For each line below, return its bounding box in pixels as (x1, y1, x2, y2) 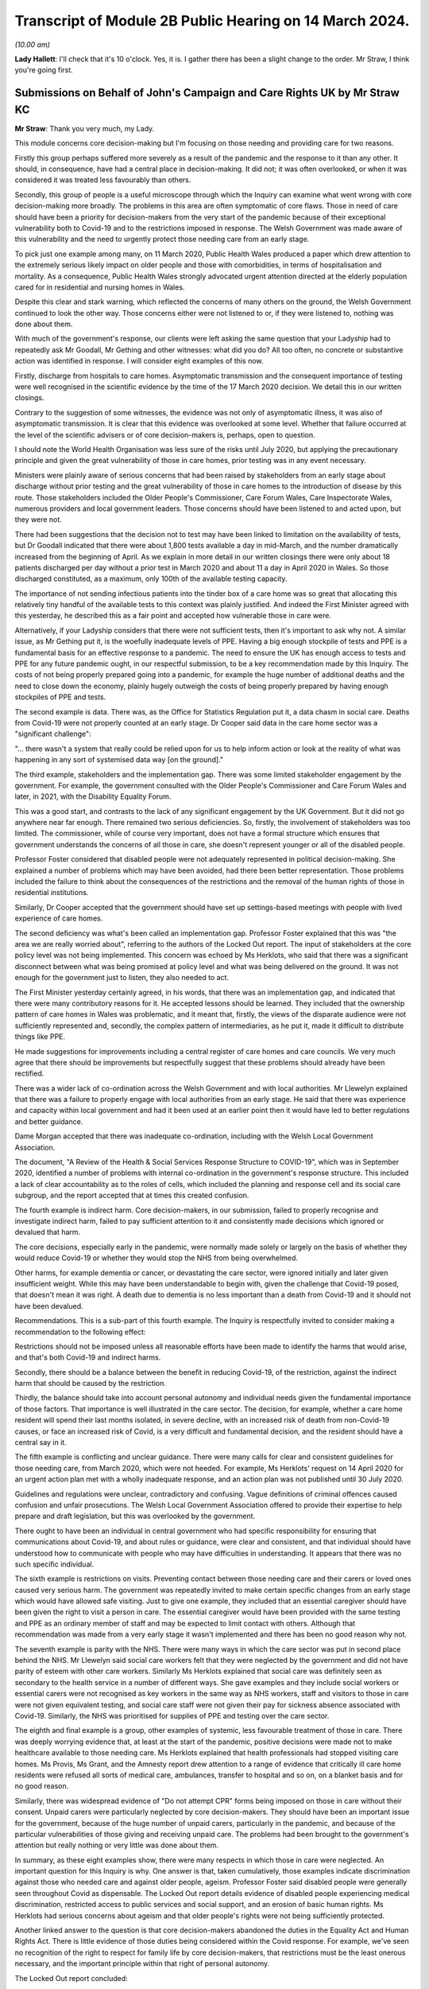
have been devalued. (14, 1301, 83, 1310)
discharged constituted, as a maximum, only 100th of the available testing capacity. (14, 574, 288, 584)
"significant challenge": (14, 729, 91, 739)
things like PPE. (14, 1032, 66, 1041)
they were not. (14, 515, 63, 524)
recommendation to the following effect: (14, 1327, 146, 1337)
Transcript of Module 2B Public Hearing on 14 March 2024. (14, 12, 410, 29)
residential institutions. (14, 888, 89, 897)
